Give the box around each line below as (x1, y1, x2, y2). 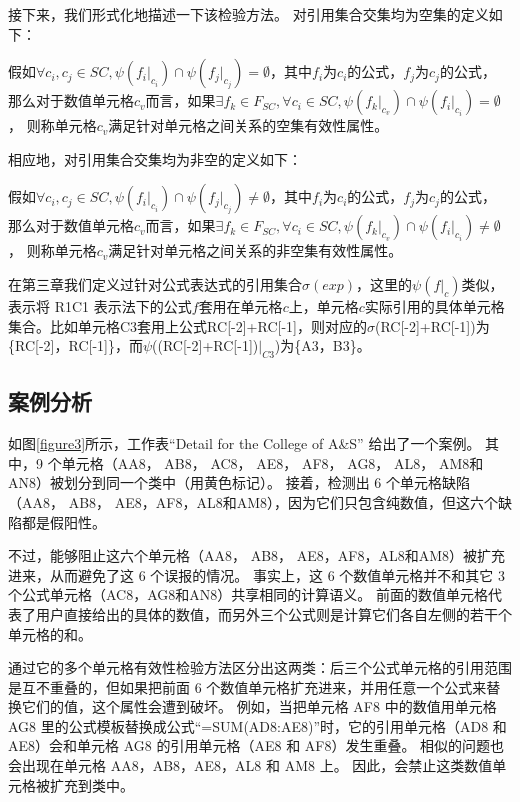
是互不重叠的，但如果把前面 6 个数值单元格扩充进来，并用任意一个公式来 (8, 676, 487, 697)
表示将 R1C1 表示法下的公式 (8, 295, 192, 316)
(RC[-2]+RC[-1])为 (374, 315, 490, 336)
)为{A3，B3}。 (274, 335, 371, 356)
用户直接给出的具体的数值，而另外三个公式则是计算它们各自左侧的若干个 (35, 603, 512, 624)
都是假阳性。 (21, 511, 106, 532)
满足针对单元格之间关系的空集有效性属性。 (108, 115, 389, 136)
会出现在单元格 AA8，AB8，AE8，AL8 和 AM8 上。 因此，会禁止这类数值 (8, 755, 493, 776)
